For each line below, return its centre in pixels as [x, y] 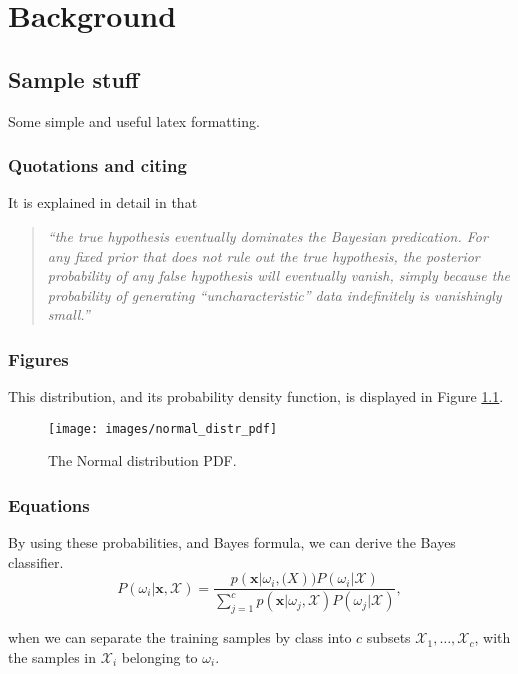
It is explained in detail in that [103, 202]
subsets [388, 637]
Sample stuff [73, 78]
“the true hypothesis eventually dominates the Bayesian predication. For [267, 235]
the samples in [52, 656]
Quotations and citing [97, 165]
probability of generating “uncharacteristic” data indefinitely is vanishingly [274, 294]
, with [492, 637]
